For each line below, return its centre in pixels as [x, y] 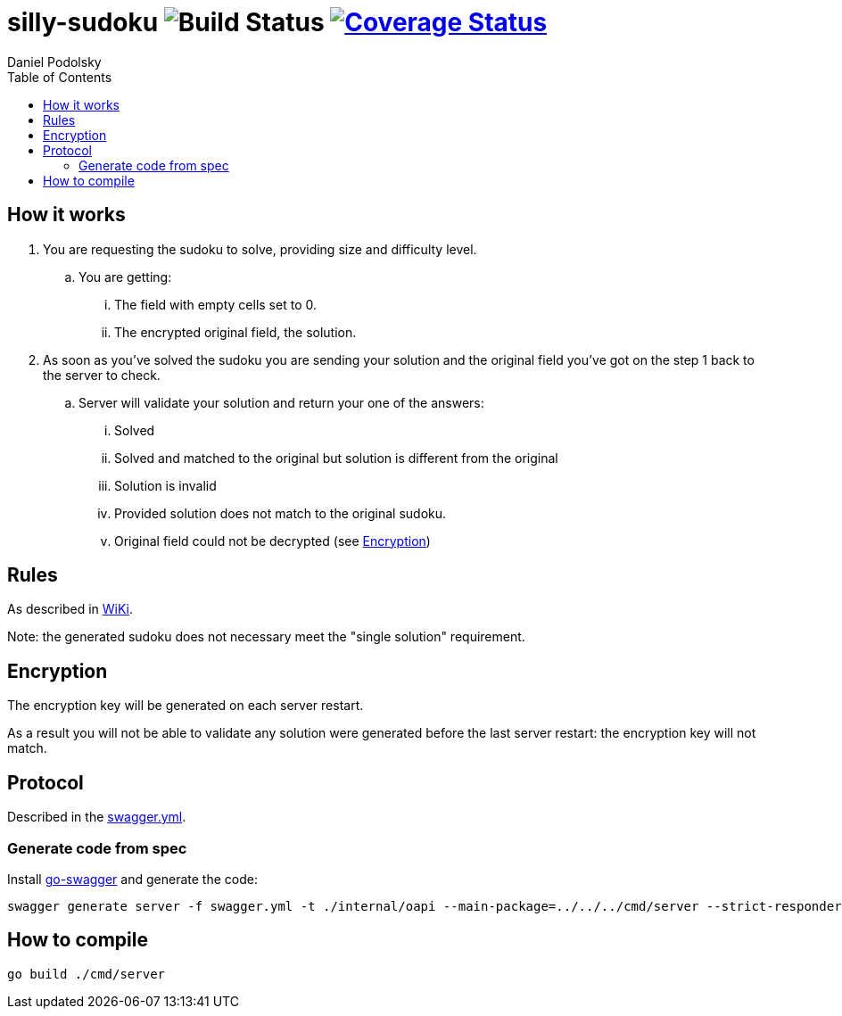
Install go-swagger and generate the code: [132, 879]
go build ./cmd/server [87, 974]
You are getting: [125, 277]
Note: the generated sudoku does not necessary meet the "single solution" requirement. [266, 637]
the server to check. [102, 375]
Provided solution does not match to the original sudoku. [281, 513]
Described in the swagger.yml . [97, 817]
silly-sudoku [83, 22]
